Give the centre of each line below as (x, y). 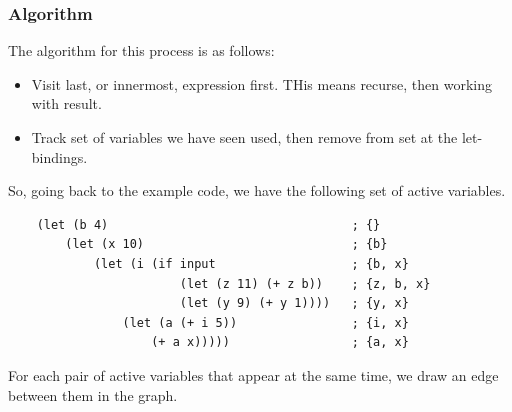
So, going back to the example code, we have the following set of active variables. (257, 190)
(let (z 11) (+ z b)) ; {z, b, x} (305, 283)
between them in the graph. (93, 394)
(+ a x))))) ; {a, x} (280, 342)
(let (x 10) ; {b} (226, 244)
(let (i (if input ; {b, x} (251, 263)
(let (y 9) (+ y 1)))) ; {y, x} (294, 303)
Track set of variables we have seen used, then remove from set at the (244, 137)
